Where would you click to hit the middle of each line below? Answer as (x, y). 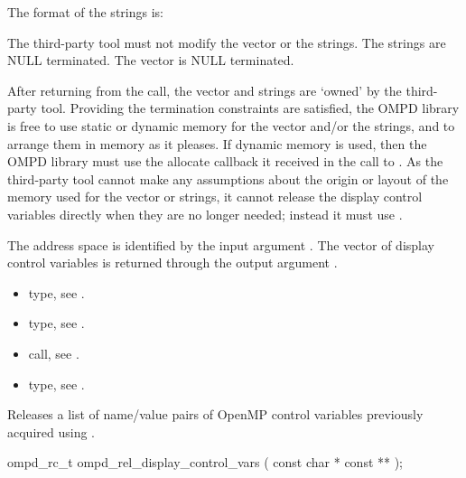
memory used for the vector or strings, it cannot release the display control (215, 197)
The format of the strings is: (85, 12)
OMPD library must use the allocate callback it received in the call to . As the (225, 161)
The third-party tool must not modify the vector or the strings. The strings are (227, 42)
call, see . (54, 353)
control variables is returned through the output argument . (172, 262)
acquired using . (51, 431)
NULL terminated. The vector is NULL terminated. (151, 60)
